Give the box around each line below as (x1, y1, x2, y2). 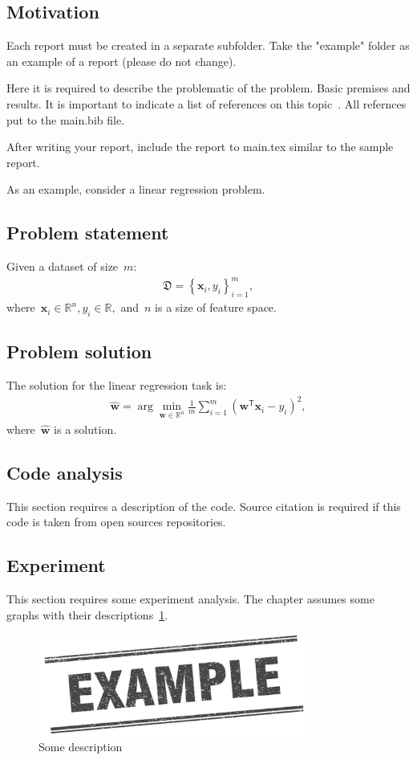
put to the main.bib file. (6, 111, 125, 128)
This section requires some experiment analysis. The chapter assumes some (6, 590, 374, 607)
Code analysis (6, 460, 123, 484)
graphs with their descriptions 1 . (6, 606, 168, 623)
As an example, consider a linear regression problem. (6, 181, 265, 198)
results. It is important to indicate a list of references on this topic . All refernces (6, 95, 407, 112)
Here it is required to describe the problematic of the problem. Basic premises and (6, 80, 411, 96)
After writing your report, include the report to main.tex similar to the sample (6, 138, 394, 155)
